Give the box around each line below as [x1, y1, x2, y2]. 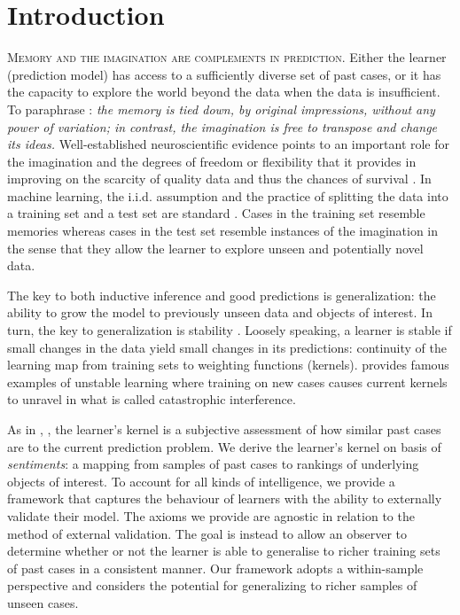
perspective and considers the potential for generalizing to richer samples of [7, 576, 417, 595]
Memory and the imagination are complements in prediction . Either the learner [7, 48, 447, 66]
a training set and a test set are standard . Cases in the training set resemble [7, 204, 425, 222]
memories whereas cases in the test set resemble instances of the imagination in [7, 222, 439, 240]
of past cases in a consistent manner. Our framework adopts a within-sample [7, 558, 424, 577]
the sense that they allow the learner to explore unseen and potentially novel [7, 238, 424, 257]
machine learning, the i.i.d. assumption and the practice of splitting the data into [7, 186, 448, 205]
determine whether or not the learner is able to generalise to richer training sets [7, 541, 441, 560]
